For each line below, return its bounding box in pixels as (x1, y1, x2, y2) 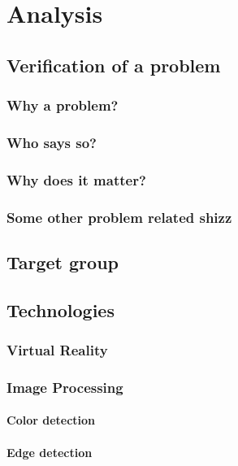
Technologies (6, 297, 115, 322)
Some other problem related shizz (6, 207, 232, 227)
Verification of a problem (6, 52, 221, 77)
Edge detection (6, 443, 93, 460)
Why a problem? (6, 95, 119, 115)
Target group (6, 249, 119, 274)
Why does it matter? (6, 169, 146, 189)
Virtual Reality (6, 340, 108, 360)
